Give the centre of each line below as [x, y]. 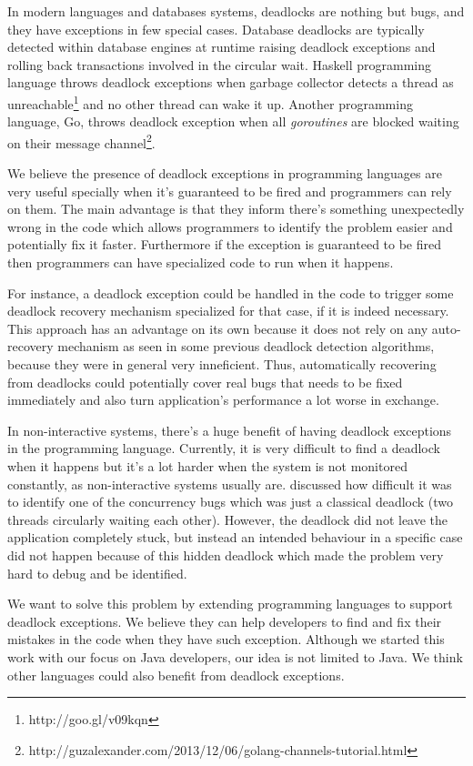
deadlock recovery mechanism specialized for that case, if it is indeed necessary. [228, 311]
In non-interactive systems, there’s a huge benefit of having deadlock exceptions [230, 430]
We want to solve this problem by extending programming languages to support [230, 604]
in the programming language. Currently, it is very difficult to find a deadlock [224, 448]
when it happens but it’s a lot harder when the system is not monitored [207, 465]
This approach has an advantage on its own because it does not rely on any [218, 328]
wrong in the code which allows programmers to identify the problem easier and [230, 226]
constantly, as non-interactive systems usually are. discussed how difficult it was [230, 484]
